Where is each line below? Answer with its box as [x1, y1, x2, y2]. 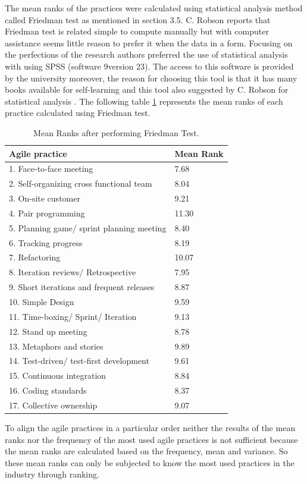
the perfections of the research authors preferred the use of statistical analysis [5, 48, 288, 61]
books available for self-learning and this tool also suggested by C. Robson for [5, 83, 289, 96]
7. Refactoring [9, 251, 61, 263]
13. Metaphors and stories [9, 340, 104, 352]
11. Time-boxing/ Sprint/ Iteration [9, 310, 137, 322]
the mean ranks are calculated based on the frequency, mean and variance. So [5, 445, 288, 457]
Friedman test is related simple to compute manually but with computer [5, 25, 269, 37]
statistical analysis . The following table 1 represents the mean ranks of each [5, 95, 283, 107]
